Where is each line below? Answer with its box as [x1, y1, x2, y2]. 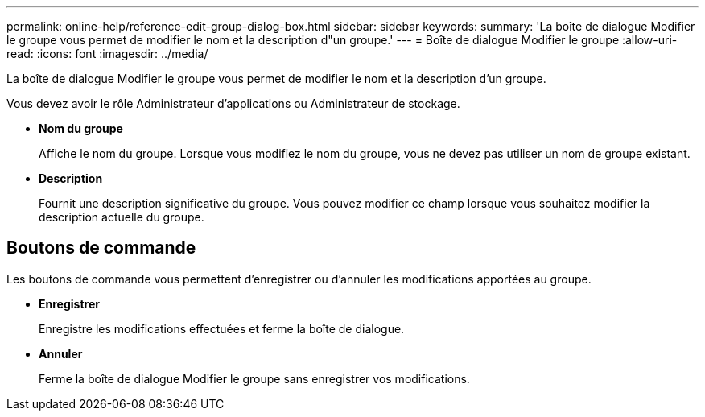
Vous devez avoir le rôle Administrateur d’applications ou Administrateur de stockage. [6, 97, 460, 110]
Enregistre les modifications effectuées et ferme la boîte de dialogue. [39, 321, 405, 336]
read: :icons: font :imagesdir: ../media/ [6, 47, 208, 60]
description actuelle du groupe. [39, 210, 204, 224]
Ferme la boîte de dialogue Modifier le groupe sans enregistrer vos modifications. [39, 371, 470, 386]
